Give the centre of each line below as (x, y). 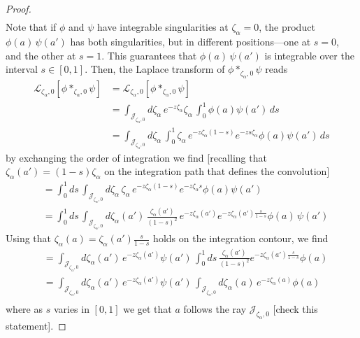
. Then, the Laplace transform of (155, 69)
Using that (29, 238)
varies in (71, 309)
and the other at (41, 55)
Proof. (19, 8)
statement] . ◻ (36, 326)
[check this (295, 309)
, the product (287, 27)
